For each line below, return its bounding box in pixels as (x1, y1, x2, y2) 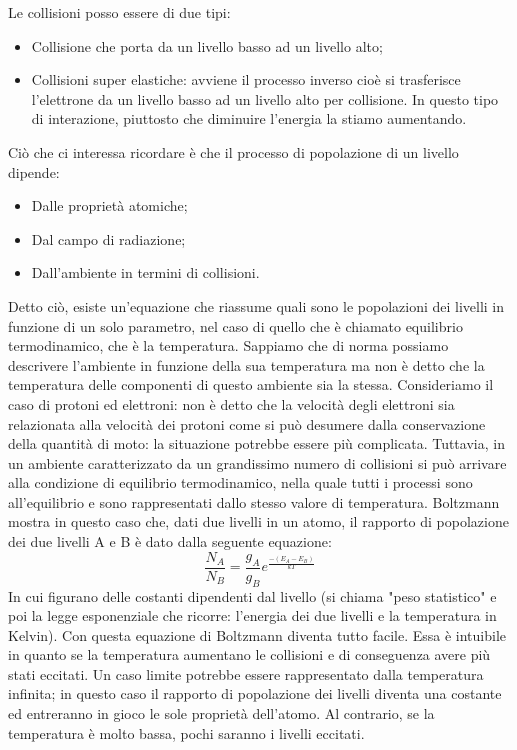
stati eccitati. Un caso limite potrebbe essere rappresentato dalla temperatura (8, 663, 484, 684)
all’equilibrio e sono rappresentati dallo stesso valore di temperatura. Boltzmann (8, 491, 500, 512)
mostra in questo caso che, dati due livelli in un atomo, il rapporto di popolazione (8, 511, 509, 532)
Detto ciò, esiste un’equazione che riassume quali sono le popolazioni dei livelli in (8, 295, 505, 316)
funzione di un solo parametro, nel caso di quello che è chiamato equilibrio (8, 315, 463, 336)
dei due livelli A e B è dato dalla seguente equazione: (8, 531, 332, 552)
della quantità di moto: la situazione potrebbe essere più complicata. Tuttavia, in (8, 433, 505, 454)
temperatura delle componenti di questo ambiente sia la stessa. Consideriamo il (8, 374, 494, 395)
